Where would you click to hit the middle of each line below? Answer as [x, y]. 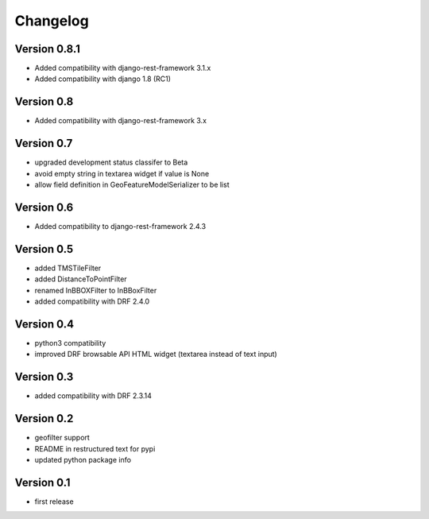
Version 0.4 [44, 324]
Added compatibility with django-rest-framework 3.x [120, 121]
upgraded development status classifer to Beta [111, 162]
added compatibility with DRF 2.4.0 [92, 301]
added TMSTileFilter [68, 268]
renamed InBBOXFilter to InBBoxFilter [96, 290]
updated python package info [83, 459]
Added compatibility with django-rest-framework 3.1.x [123, 68]
